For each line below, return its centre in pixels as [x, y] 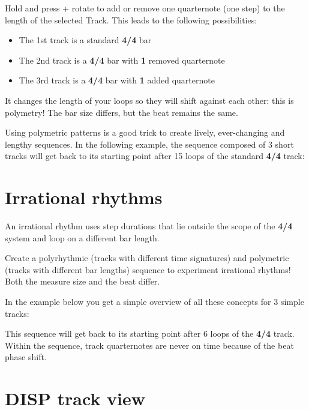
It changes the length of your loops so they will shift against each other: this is [149, 100]
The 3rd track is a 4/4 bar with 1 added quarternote [117, 80]
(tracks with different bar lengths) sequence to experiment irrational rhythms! [148, 269]
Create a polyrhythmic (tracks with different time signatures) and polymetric [147, 258]
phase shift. [26, 357]
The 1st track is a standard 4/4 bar [85, 40]
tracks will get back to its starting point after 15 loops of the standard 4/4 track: [155, 156]
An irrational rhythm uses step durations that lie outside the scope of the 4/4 [149, 226]
